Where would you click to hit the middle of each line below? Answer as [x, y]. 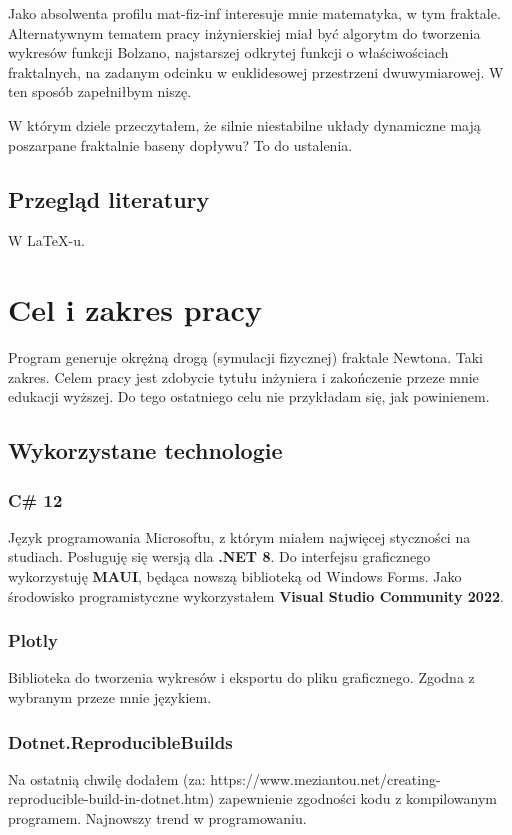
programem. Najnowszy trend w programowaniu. [157, 818]
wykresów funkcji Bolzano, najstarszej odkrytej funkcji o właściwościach [228, 52]
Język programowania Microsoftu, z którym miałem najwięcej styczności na [239, 536]
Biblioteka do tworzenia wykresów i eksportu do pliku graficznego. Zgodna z [241, 677]
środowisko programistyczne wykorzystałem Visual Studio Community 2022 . [256, 595]
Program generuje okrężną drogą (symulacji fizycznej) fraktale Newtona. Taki [245, 357]
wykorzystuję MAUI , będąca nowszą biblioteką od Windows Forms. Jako [235, 576]
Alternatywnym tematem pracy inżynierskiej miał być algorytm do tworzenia [244, 32]
